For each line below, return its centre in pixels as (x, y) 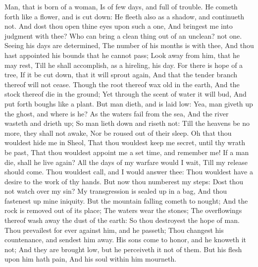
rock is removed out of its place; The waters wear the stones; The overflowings (123, 210)
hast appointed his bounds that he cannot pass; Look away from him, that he (122, 55)
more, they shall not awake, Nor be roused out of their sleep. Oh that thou (118, 133)
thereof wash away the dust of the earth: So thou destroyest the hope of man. (122, 220)
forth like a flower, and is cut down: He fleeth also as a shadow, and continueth (125, 16)
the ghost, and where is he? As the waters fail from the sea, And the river (117, 113)
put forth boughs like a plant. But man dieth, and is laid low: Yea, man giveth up (129, 103)
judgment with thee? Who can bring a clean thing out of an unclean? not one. (123, 35)
